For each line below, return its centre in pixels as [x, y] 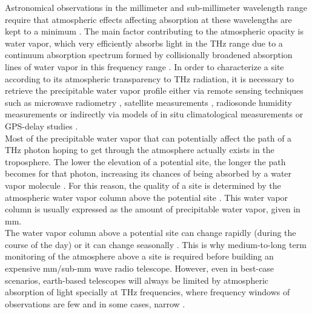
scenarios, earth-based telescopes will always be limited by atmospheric [137, 280]
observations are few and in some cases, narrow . [95, 303]
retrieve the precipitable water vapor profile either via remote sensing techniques [154, 90]
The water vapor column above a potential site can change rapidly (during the [151, 233]
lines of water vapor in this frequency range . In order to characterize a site [144, 66]
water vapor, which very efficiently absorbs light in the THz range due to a [144, 43]
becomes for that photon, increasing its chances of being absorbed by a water [148, 173]
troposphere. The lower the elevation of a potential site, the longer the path [145, 161]
